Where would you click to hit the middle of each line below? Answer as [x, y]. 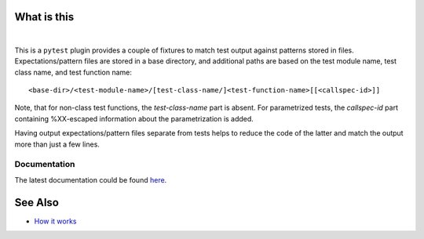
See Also [37, 203]
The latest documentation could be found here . [91, 179]
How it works [56, 221]
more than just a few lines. [57, 144]
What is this [44, 17]
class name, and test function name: [73, 72]
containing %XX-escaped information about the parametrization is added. [134, 118]
